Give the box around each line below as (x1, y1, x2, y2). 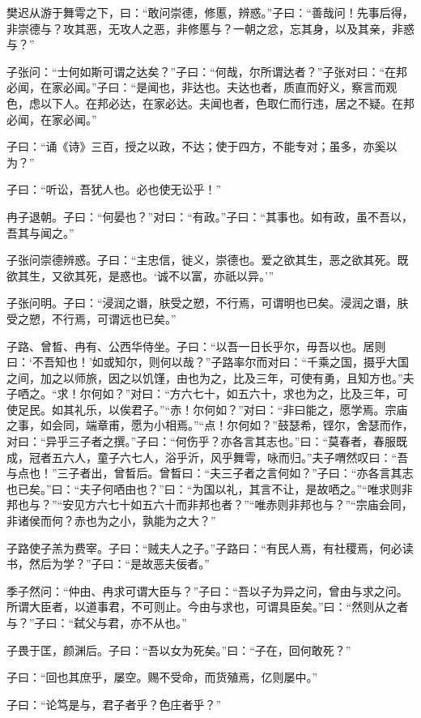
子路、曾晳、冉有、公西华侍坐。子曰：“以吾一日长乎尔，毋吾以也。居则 (6, 337, 386, 354)
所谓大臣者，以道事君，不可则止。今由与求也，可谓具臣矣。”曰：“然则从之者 (6, 598, 409, 615)
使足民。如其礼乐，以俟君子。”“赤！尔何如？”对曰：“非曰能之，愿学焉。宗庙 (6, 400, 408, 417)
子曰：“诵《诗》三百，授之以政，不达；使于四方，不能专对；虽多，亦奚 (6, 138, 386, 155)
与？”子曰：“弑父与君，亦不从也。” (6, 614, 187, 630)
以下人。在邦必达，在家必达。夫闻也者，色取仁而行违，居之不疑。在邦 (40, 94, 415, 111)
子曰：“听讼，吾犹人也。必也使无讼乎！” (6, 181, 222, 198)
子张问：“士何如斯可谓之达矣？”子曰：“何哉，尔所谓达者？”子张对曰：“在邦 (6, 62, 408, 79)
